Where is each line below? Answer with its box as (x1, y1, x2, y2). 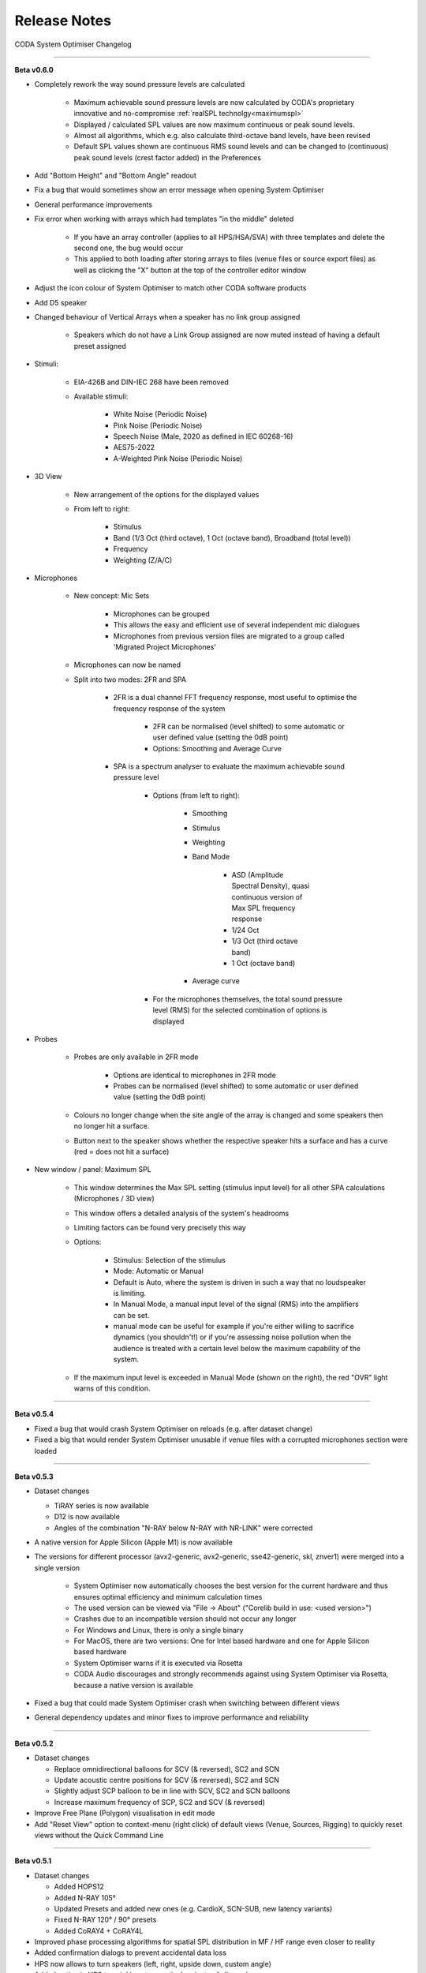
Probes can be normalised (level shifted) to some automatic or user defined (113, 1081, 359, 1091)
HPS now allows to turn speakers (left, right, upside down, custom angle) (34, 1959, 271, 1968)
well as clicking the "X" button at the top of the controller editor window (73, 265, 307, 275)
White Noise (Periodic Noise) (113, 410, 207, 419)
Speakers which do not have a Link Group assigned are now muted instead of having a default (73, 330, 380, 339)
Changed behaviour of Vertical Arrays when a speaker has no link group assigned (34, 312, 301, 321)
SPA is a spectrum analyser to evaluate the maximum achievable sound (113, 762, 345, 771)
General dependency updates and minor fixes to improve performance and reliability (34, 1713, 309, 1722)
